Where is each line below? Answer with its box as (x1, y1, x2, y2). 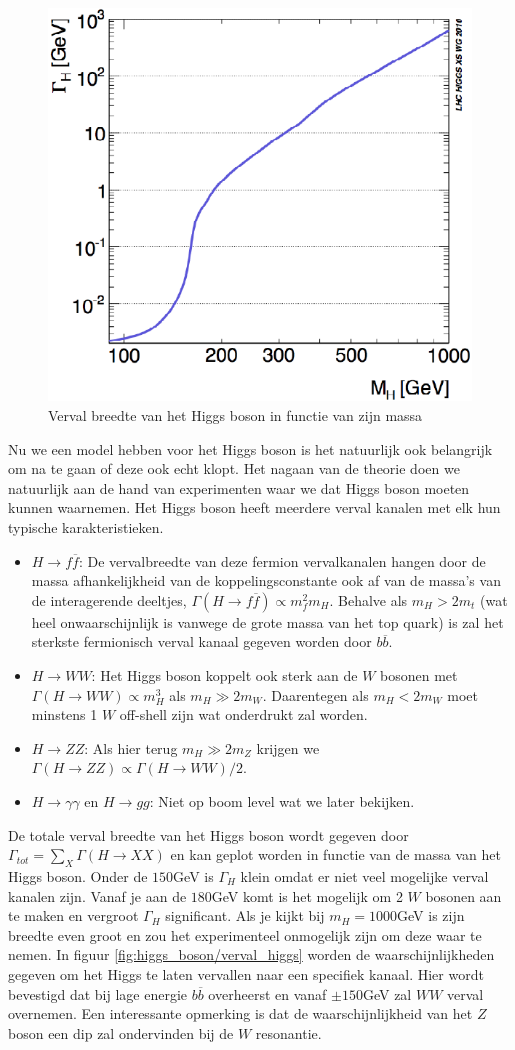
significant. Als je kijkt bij (165, 905, 325, 926)
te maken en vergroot (8, 905, 139, 926)
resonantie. (255, 1022, 322, 1043)
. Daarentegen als (262, 684, 369, 705)
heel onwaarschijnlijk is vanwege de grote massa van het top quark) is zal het (31, 611, 504, 632)
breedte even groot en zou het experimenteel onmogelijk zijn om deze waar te (8, 924, 482, 945)
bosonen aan (425, 885, 502, 906)
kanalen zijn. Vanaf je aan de (8, 885, 187, 906)
